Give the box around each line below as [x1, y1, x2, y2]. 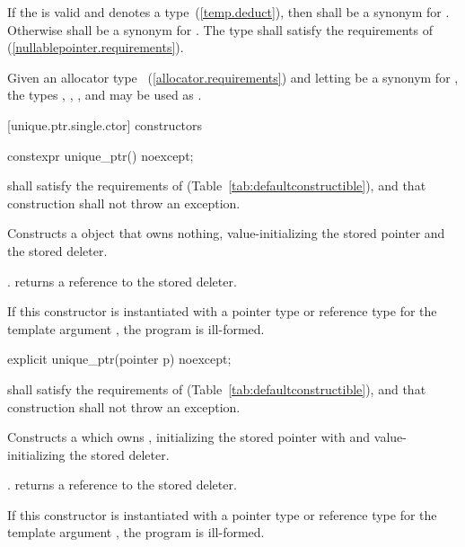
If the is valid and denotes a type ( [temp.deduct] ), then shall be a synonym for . [7, 3, 450, 21]
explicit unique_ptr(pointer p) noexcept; [7, 349, 232, 368]
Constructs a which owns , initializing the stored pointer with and [7, 428, 371, 446]
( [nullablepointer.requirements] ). [7, 38, 184, 57]
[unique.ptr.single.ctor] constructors [7, 115, 203, 134]
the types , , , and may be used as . [7, 85, 202, 104]
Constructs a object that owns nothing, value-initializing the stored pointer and [7, 224, 445, 243]
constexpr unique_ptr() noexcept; [7, 146, 194, 164]
